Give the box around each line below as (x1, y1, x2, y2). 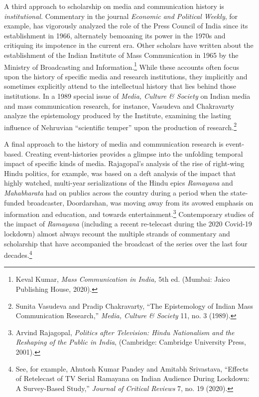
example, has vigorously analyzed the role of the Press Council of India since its (4, 20, 248, 31)
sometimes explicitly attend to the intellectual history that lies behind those (4, 81, 236, 91)
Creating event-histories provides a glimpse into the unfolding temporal (25, 148, 243, 159)
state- (231, 188, 248, 198)
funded (4, 197, 25, 207)
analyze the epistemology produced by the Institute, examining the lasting (4, 110, 231, 121)
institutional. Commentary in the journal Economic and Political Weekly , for (4, 10, 238, 21)
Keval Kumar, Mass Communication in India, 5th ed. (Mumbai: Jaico (15, 274, 230, 284)
